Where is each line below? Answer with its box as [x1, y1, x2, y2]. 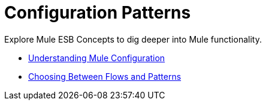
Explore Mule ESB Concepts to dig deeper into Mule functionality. [4, 34, 262, 44]
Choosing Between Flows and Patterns [28, 71, 182, 82]
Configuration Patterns [4, 2, 191, 23]
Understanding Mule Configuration [28, 52, 165, 63]
